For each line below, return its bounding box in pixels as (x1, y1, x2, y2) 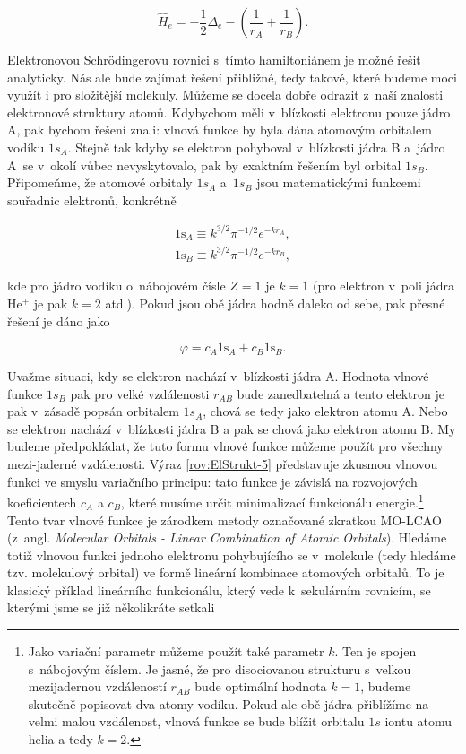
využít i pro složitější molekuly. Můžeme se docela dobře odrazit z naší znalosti (7, 85, 444, 104)
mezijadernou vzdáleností (28, 677, 167, 696)
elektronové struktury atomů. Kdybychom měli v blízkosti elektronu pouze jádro (7, 102, 451, 121)
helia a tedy (28, 730, 93, 749)
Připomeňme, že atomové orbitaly (7, 173, 193, 192)
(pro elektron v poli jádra (312, 276, 455, 295)
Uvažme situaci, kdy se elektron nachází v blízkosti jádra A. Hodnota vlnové (7, 367, 429, 386)
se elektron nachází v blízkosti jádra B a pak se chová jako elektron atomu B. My (7, 419, 456, 438)
